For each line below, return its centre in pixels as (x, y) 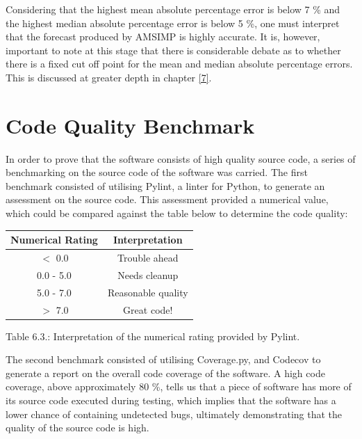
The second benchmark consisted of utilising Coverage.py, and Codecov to (163, 359)
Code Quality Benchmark (130, 125)
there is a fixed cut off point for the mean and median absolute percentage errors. (179, 64)
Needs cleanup (148, 274)
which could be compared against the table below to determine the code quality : (177, 213)
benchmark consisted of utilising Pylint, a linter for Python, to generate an (165, 185)
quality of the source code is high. (77, 428)
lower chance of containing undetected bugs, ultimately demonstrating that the (174, 414)
